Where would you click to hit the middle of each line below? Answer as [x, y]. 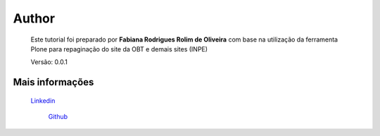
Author [34, 18]
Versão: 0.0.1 [49, 62]
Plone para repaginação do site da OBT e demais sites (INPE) [119, 49]
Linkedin [43, 100]
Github [58, 117]
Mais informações [53, 82]
